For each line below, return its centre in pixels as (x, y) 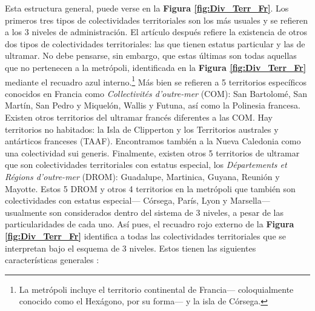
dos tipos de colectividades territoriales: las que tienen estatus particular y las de (155, 43)
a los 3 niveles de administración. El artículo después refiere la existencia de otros (156, 32)
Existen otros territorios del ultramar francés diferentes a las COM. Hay (139, 117)
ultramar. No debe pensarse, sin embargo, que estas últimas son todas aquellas (151, 55)
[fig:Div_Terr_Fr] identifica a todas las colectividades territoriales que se (146, 236)
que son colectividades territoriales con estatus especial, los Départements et (146, 165)
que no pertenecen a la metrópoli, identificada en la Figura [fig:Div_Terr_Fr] (156, 67)
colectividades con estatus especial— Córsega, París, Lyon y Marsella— (138, 200)
